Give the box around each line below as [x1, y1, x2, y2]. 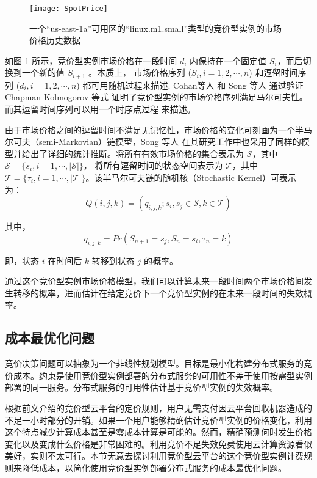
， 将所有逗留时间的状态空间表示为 [83, 159, 223, 172]
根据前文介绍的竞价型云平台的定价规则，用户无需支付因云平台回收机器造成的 [5, 401, 312, 414]
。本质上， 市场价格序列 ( [88, 66, 191, 79]
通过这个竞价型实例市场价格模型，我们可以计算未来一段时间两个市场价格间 [5, 274, 304, 287]
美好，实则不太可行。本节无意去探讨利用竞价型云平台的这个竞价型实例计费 [5, 449, 304, 462]
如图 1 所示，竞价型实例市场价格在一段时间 [5, 54, 177, 67]
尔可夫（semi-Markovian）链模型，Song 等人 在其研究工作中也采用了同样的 [5, 135, 301, 148]
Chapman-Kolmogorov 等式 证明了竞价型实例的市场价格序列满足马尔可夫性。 [5, 90, 308, 103]
